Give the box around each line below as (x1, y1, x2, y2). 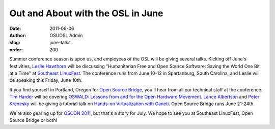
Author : (9, 32, 26, 38)
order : (9, 46, 23, 53)
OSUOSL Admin (49, 32, 83, 38)
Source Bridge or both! (9, 117, 58, 123)
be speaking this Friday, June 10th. (9, 77, 82, 83)
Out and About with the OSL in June (9, 8, 163, 19)
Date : (9, 25, 21, 31)
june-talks (49, 40, 71, 46)
